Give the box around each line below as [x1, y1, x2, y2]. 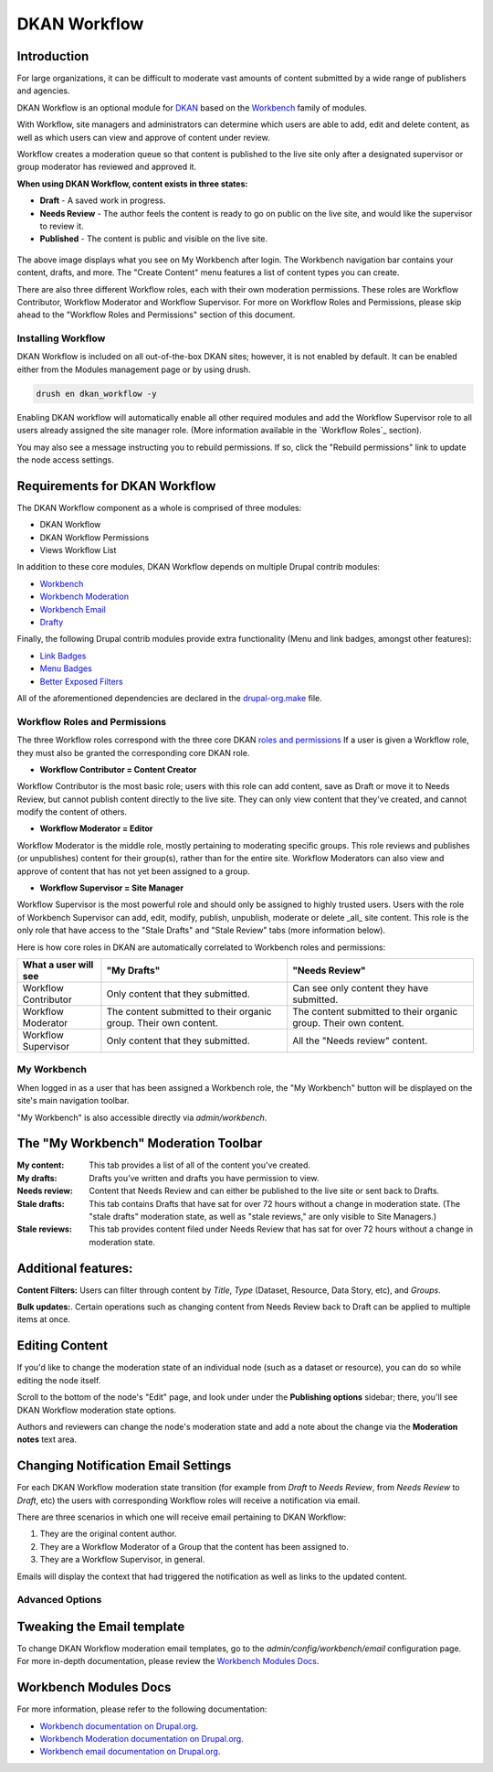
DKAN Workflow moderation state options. [16, 1404, 177, 1415]
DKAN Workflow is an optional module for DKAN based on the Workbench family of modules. [16, 101, 367, 113]
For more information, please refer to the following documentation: [16, 1703, 267, 1714]
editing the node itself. [16, 1374, 101, 1385]
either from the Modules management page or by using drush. [16, 364, 251, 375]
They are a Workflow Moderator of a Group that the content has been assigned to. [39, 1541, 349, 1552]
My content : [16, 1159, 65, 1170]
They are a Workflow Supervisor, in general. [39, 1554, 205, 1565]
